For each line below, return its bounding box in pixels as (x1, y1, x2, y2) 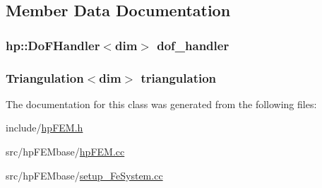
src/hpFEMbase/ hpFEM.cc (6, 144, 125, 159)
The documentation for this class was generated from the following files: (6, 96, 317, 111)
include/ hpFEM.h (6, 120, 83, 135)
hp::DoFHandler (6, 36, 100, 54)
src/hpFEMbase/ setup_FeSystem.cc (6, 168, 163, 182)
